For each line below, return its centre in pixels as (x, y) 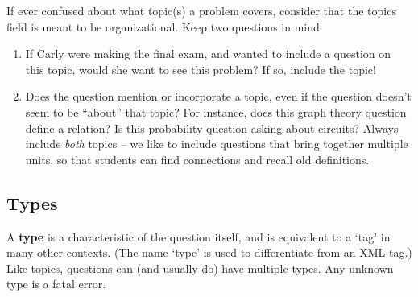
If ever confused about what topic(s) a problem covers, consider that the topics (201, 10)
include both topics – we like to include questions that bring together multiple (217, 144)
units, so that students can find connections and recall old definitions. (197, 159)
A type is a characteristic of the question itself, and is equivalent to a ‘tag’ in (199, 236)
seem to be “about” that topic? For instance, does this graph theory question (216, 111)
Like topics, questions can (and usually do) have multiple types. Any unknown (200, 268)
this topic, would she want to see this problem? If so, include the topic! (201, 69)
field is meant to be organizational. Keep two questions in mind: (165, 26)
